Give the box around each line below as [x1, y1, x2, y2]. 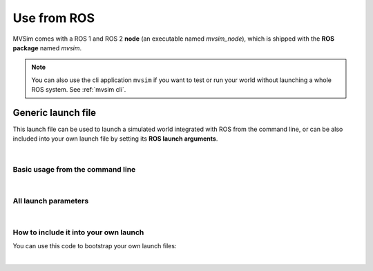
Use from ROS [12, 10, 95, 26]
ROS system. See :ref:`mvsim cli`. [31, 86, 126, 94]
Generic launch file [12, 107, 97, 119]
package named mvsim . [12, 43, 82, 52]
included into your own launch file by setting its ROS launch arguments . [12, 134, 218, 143]
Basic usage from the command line [12, 164, 136, 174]
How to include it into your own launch [12, 228, 144, 237]
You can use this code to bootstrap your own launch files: [12, 242, 177, 250]
